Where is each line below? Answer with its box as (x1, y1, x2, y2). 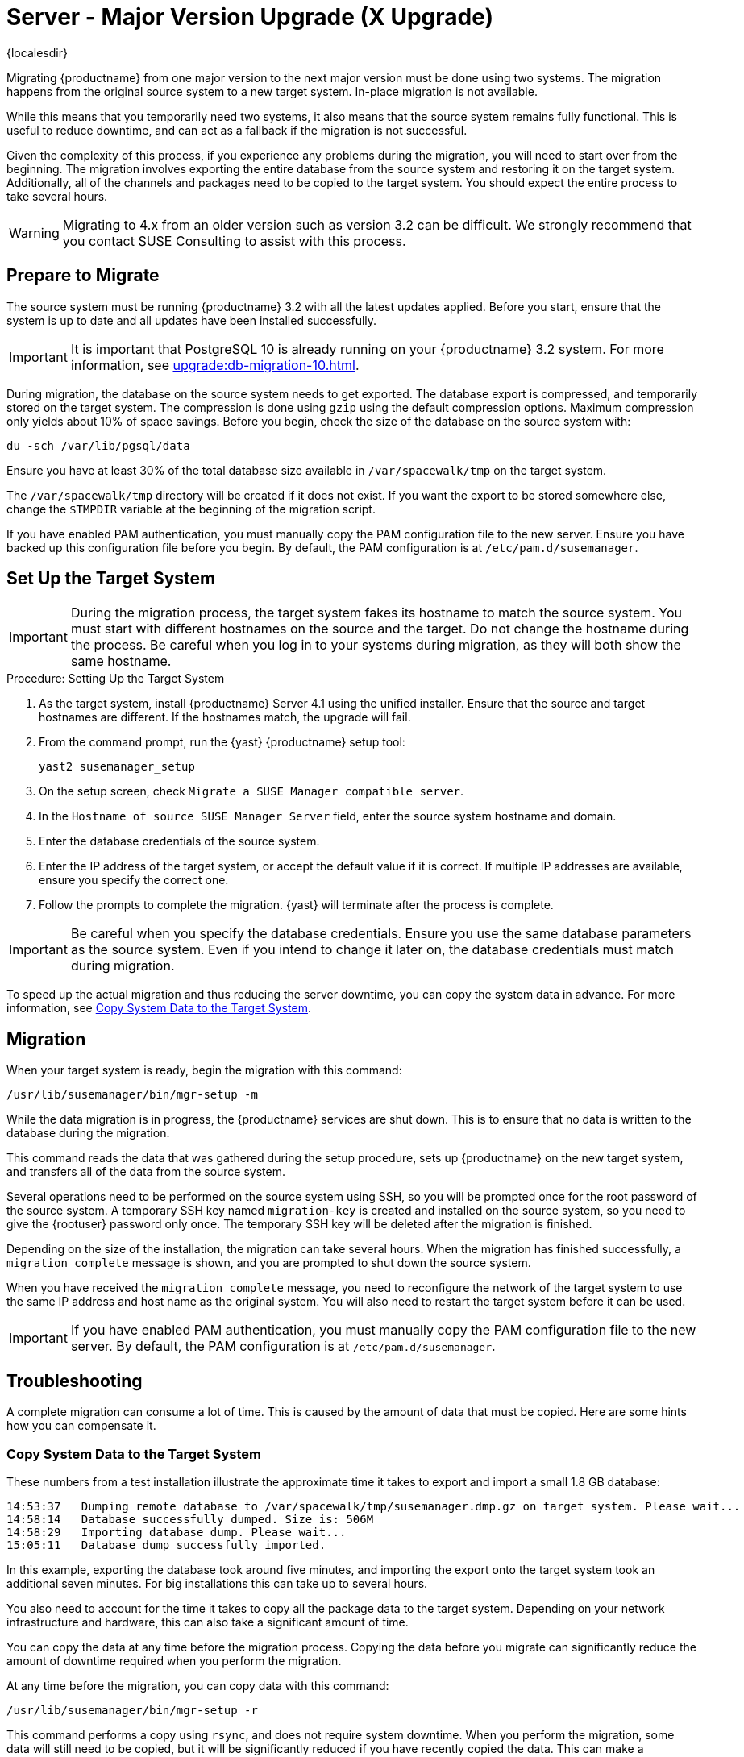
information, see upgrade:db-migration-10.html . (70, 356, 360, 373)
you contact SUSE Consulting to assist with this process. (62, 232, 406, 249)
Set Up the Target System (6, 568, 216, 589)
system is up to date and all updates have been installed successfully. (6, 313, 377, 327)
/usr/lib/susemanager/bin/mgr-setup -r (6, 1703, 258, 1717)
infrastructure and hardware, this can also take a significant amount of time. (6, 1614, 409, 1629)
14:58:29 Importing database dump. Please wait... (6, 1525, 347, 1539)
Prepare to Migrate (6, 265, 160, 286)
